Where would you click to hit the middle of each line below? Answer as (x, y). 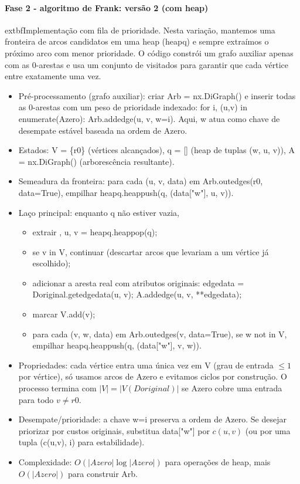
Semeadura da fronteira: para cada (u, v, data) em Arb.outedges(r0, (141, 181)
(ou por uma (268, 430)
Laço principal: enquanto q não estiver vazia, (99, 212)
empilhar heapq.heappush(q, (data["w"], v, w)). (117, 345)
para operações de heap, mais (218, 462)
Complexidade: (45, 462)
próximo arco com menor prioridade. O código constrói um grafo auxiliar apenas (149, 53)
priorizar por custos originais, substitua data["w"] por (114, 430)
